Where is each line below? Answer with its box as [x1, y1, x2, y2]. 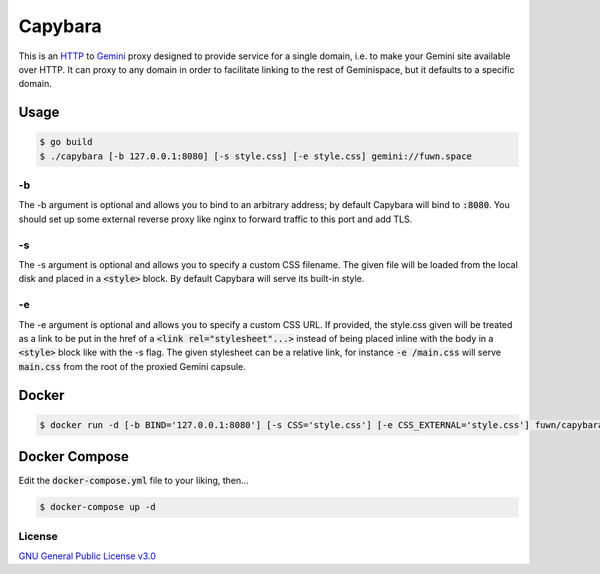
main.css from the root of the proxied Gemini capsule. [18, 360, 247, 372]
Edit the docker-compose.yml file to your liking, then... [18, 475, 249, 487]
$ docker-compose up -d [39, 501, 157, 513]
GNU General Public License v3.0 [18, 550, 157, 562]
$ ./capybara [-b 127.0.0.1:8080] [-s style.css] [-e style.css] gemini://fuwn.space [39, 150, 472, 162]
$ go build [39, 136, 93, 148]
